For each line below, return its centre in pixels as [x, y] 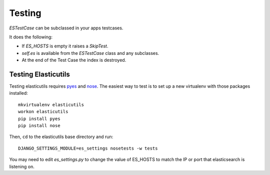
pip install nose [39, 125]
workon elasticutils [43, 112]
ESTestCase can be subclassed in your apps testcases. [66, 28]
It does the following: [31, 37]
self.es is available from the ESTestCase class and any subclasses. [90, 53]
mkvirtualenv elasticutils [51, 104]
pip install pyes [39, 119]
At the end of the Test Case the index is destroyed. [74, 60]
